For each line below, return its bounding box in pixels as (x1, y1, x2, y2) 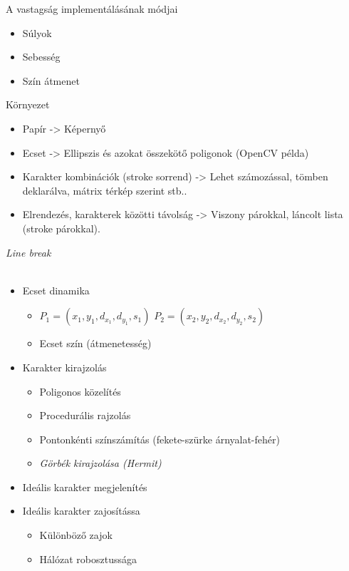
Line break (6, 245, 51, 259)
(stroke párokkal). (22, 220, 100, 235)
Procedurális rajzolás (39, 408, 131, 423)
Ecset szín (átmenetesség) (39, 336, 152, 351)
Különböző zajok (39, 528, 113, 542)
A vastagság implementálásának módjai (6, 1, 178, 16)
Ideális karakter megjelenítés (22, 479, 147, 494)
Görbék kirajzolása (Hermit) (39, 456, 162, 470)
